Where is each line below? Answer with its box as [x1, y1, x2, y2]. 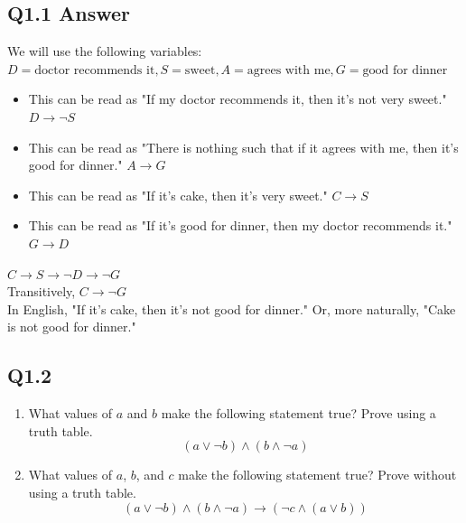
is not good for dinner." [7, 317, 136, 336]
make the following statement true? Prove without [178, 465, 457, 484]
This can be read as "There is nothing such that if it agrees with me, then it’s [28, 137, 459, 156]
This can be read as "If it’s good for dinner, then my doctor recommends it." [28, 216, 452, 235]
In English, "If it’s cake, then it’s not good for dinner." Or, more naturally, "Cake [7, 299, 456, 318]
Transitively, [7, 282, 76, 301]
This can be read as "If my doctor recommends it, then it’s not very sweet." [28, 89, 447, 108]
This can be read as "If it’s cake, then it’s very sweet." [28, 185, 328, 204]
